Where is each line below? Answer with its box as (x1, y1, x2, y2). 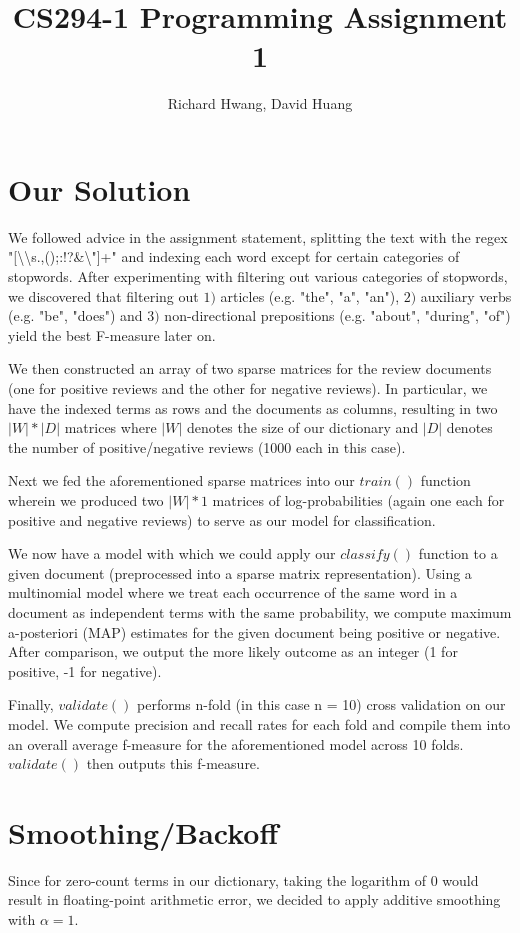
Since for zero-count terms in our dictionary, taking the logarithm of (8, 869, 427, 890)
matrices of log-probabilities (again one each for (212, 489, 505, 510)
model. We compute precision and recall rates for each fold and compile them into (8, 713, 511, 734)
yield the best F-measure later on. (8, 324, 216, 345)
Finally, (8, 694, 54, 715)
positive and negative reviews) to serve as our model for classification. (8, 509, 436, 530)
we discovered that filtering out (8, 285, 199, 306)
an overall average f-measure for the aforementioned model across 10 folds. (8, 733, 464, 754)
